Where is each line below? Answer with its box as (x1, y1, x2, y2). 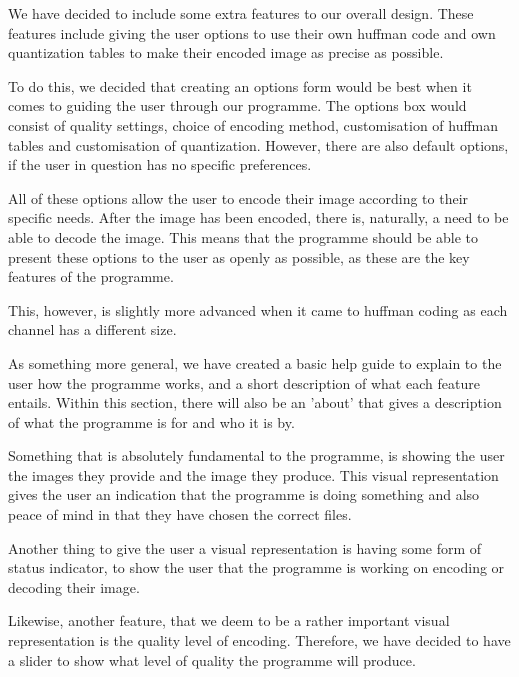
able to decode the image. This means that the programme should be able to (8, 226, 479, 247)
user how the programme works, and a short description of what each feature (8, 372, 480, 393)
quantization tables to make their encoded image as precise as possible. (8, 42, 444, 63)
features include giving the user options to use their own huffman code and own (8, 22, 496, 43)
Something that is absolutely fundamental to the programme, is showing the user (8, 445, 505, 466)
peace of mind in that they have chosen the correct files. (8, 504, 352, 525)
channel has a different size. (8, 319, 177, 340)
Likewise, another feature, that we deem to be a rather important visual (8, 610, 450, 631)
